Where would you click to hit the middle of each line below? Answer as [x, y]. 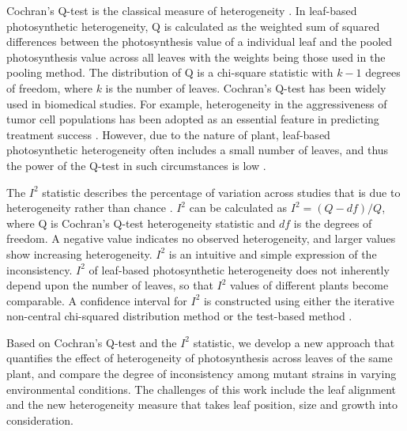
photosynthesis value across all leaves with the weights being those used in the [196, 57]
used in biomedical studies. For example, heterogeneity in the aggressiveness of [197, 103]
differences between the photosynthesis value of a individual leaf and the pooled [200, 42]
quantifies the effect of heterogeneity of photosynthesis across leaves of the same [200, 358]
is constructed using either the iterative [299, 300]
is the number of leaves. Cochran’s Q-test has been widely [246, 87]
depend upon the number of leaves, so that [110, 285]
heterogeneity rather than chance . [90, 208]
